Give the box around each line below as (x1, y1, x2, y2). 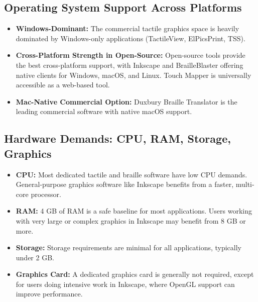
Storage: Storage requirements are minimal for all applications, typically (16, 242, 242, 253)
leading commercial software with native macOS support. (16, 106, 192, 117)
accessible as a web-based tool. (16, 79, 110, 90)
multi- (235, 179, 254, 189)
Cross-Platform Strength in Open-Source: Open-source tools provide (16, 50, 245, 60)
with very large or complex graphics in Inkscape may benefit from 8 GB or (16, 215, 246, 226)
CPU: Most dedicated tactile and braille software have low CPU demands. (16, 169, 247, 179)
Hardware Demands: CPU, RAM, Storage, (4, 131, 231, 146)
